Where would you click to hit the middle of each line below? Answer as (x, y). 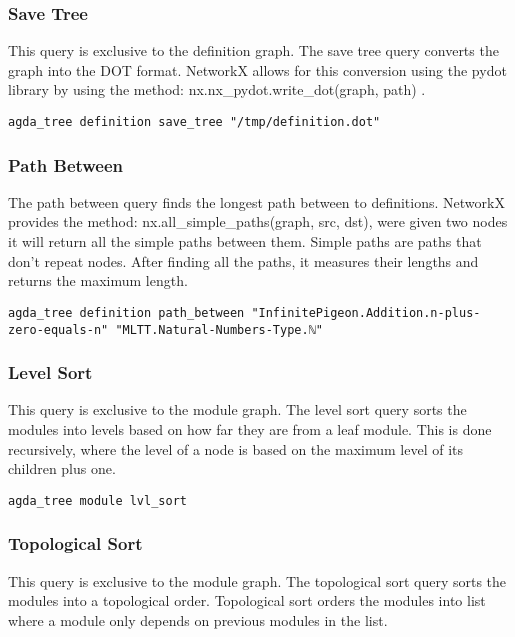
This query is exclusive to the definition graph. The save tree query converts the (253, 50)
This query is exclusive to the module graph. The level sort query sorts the (237, 409)
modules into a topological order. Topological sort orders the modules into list (247, 600)
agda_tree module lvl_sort (97, 500)
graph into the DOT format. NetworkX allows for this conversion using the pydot (257, 69)
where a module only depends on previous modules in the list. (198, 619)
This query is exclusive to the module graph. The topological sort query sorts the (257, 580)
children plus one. (62, 468)
